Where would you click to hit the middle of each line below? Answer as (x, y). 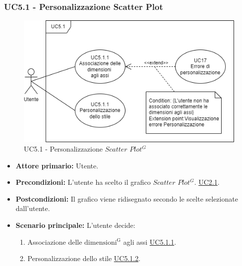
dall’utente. (33, 208)
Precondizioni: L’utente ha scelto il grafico (83, 182)
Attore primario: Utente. (57, 165)
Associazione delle (55, 241)
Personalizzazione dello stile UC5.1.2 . (84, 258)
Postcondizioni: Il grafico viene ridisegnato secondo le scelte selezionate (127, 198)
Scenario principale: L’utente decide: (75, 225)
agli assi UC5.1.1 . (150, 241)
